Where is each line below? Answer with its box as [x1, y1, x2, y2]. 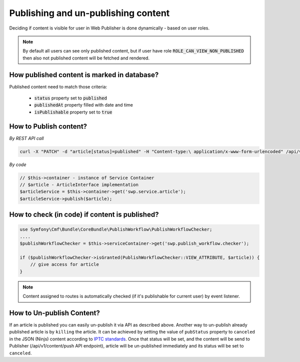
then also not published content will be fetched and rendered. [22, 55, 150, 61]
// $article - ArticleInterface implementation [19, 182, 138, 187]
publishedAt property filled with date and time [34, 102, 133, 108]
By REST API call [9, 135, 44, 141]
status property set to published [34, 95, 107, 101]
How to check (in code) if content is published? [9, 210, 159, 219]
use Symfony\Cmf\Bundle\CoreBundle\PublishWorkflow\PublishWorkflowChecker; [19, 226, 212, 232]
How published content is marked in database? [9, 70, 159, 79]
